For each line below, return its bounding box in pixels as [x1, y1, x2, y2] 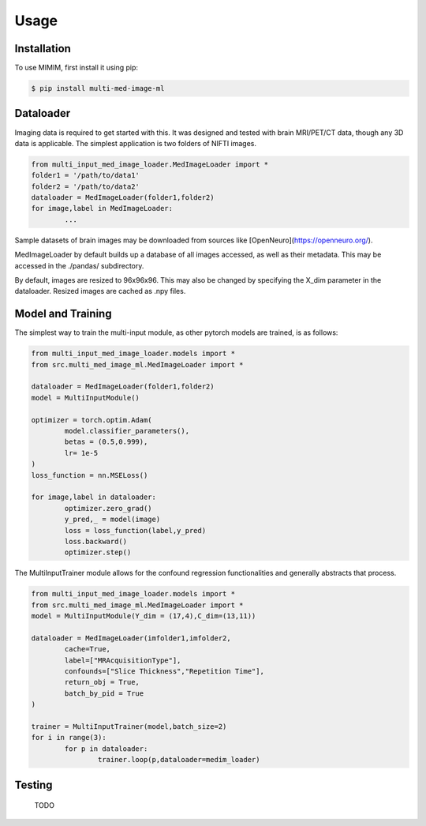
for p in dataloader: [64, 744, 148, 753]
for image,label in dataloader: [31, 493, 157, 501]
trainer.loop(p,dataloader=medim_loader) [97, 755, 260, 764]
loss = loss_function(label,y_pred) [64, 526, 207, 535]
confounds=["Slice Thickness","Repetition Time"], [64, 667, 264, 676]
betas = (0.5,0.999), [64, 437, 148, 446]
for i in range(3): [31, 733, 106, 742]
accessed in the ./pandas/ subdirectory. [14, 261, 144, 270]
